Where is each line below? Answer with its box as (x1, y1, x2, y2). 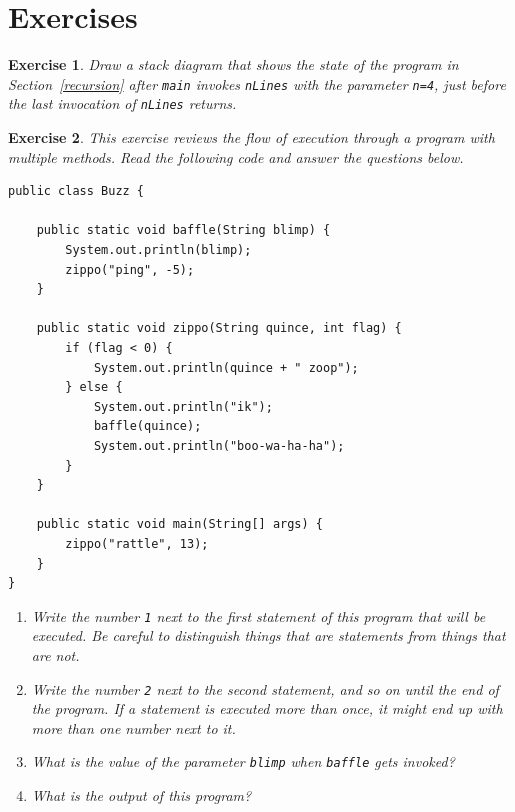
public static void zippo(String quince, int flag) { (36, 321, 402, 336)
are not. (31, 644, 80, 665)
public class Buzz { (8, 184, 145, 199)
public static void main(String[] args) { (36, 517, 323, 532)
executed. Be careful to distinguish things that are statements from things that (31, 625, 506, 646)
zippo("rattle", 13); (65, 536, 209, 551)
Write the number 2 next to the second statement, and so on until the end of (31, 678, 499, 699)
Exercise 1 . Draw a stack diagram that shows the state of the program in (8, 54, 459, 75)
